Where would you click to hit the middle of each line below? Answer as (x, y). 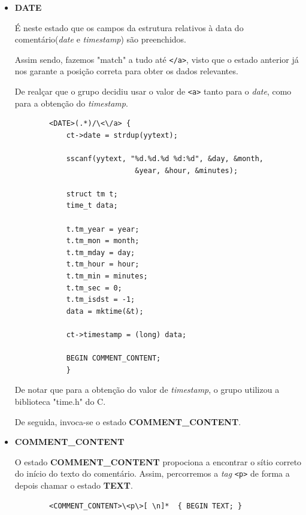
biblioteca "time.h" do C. (60, 401)
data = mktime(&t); (105, 311)
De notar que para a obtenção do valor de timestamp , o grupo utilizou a (147, 390)
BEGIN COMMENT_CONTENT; (113, 358)
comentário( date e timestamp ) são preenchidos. (100, 39)
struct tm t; (92, 194)
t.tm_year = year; (103, 229)
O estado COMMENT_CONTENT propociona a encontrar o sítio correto (158, 461)
